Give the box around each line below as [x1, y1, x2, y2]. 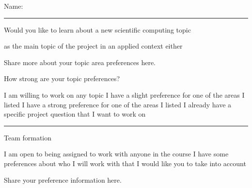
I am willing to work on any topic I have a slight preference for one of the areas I [4, 89, 245, 100]
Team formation [4, 132, 52, 142]
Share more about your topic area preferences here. [4, 57, 156, 67]
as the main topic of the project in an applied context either [4, 41, 183, 51]
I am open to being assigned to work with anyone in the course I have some [4, 149, 229, 159]
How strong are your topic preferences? [4, 73, 120, 84]
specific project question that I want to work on [4, 109, 146, 119]
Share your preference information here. [4, 174, 122, 185]
